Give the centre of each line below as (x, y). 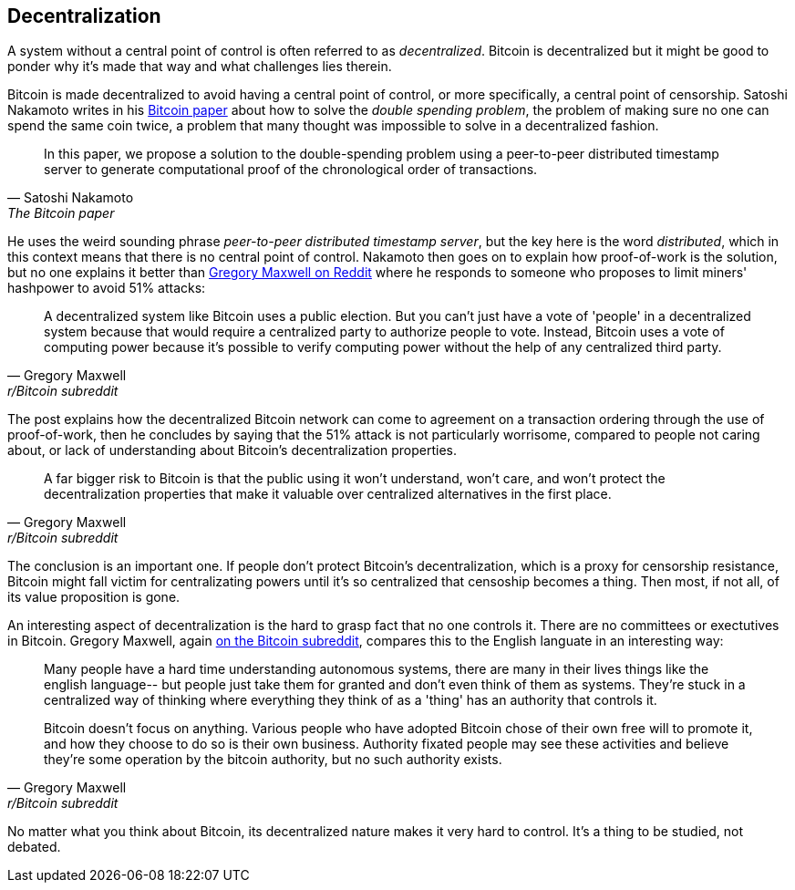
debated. (34, 847)
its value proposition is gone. (94, 597)
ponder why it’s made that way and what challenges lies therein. (200, 67)
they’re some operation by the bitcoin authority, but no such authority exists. (273, 760)
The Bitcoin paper (61, 213)
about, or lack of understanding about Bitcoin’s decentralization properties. (232, 450)
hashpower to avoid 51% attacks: (107, 288)
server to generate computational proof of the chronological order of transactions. (291, 170)
